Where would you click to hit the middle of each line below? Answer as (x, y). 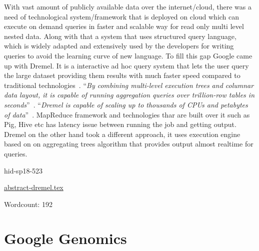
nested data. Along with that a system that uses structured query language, (120, 36)
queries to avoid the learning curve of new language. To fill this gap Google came (128, 55)
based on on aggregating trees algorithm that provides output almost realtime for (129, 144)
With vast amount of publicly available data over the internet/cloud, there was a (128, 6)
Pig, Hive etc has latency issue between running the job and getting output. (120, 124)
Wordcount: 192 (28, 204)
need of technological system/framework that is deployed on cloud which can (122, 16)
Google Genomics (65, 238)
